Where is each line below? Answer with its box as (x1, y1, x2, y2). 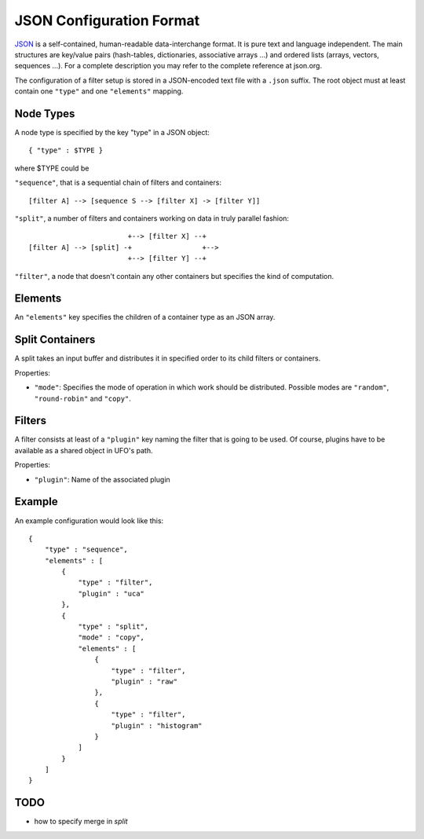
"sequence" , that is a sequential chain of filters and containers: (14, 178, 221, 188)
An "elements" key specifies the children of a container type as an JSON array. (14, 313, 276, 322)
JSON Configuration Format (14, 12, 200, 29)
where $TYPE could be (14, 163, 90, 173)
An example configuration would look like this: (14, 515, 164, 526)
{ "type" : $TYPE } (28, 146, 104, 155)
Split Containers (14, 333, 96, 346)
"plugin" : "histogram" (111, 721, 203, 730)
